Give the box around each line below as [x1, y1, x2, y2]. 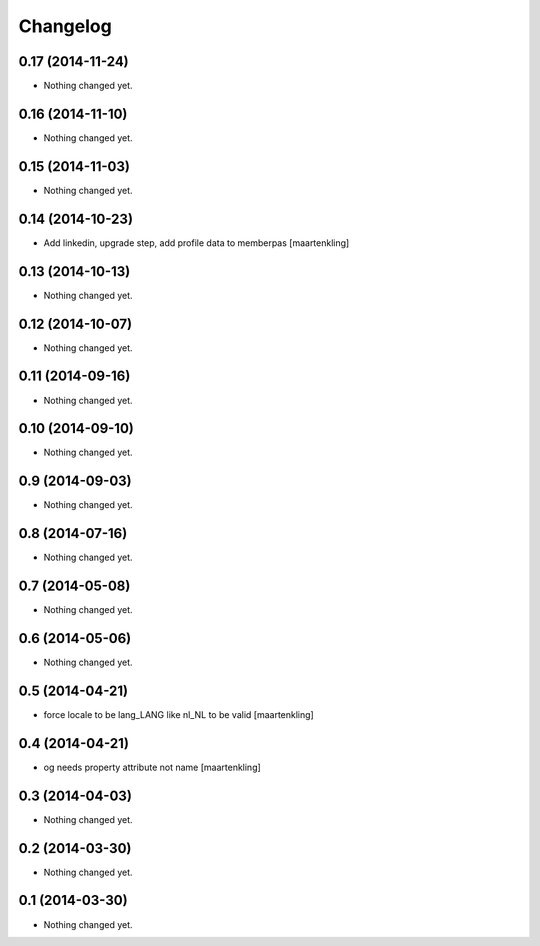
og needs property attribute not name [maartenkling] [43, 761, 262, 773]
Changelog [18, 15, 112, 37]
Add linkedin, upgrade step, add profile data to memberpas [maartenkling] [43, 236, 350, 249]
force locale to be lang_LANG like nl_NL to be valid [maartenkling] [43, 708, 314, 720]
